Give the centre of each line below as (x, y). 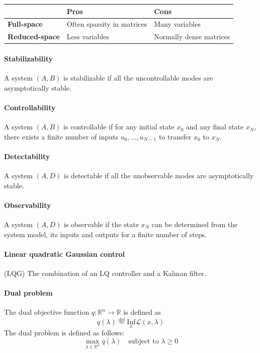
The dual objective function (47, 312)
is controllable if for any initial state (119, 127)
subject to (144, 342)
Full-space (25, 24)
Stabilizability (29, 58)
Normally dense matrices (192, 37)
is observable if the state (101, 224)
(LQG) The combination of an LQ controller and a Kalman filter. (105, 273)
